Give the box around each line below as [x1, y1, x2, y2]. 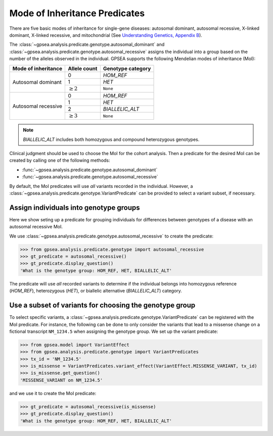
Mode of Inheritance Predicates [9, 8, 145, 19]
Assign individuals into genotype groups [9, 203, 140, 212]
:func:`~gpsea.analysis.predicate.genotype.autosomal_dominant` [22, 167, 158, 173]
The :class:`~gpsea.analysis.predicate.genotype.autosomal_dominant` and [9, 41, 165, 47]
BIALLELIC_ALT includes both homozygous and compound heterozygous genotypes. [23, 136, 200, 142]
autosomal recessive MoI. [9, 224, 63, 230]
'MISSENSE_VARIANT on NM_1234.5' [20, 377, 103, 383]
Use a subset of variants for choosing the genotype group [9, 301, 196, 310]
